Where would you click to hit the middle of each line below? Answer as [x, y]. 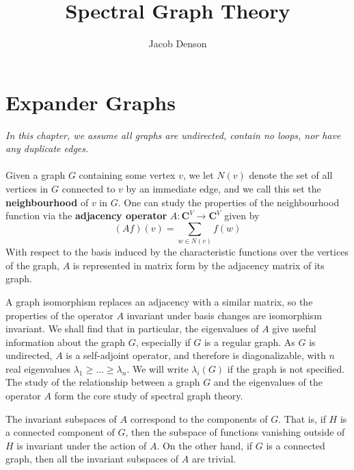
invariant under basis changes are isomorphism [224, 315]
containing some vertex [127, 175]
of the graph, [33, 265]
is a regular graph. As [249, 342]
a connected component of [60, 432]
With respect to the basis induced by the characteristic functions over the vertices [177, 252]
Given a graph [36, 175]
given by [242, 215]
